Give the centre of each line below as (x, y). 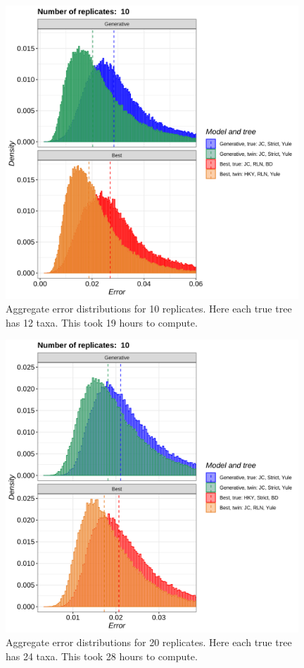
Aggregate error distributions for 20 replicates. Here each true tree (149, 642)
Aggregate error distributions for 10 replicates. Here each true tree (149, 309)
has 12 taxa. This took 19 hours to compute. (102, 322)
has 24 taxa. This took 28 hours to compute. (102, 656)
